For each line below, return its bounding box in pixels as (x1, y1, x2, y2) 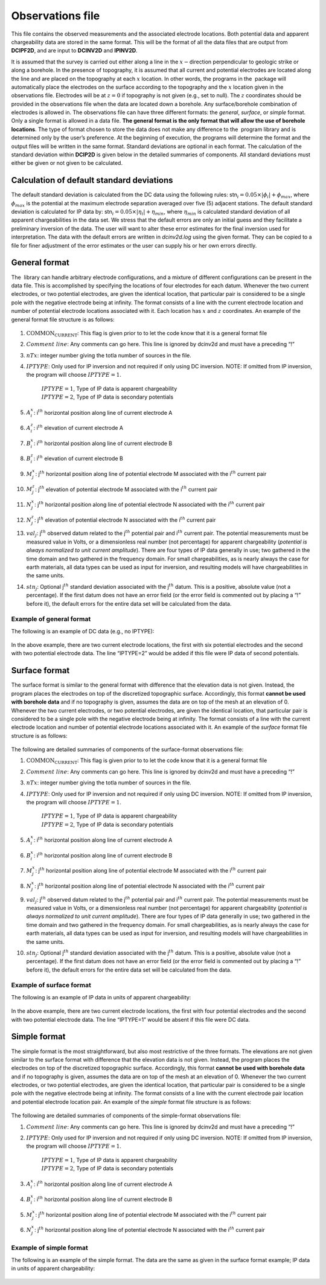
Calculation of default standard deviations (11, 175, 173, 185)
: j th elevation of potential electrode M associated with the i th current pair (35, 485, 217, 493)
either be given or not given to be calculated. (11, 159, 123, 167)
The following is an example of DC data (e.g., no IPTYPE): (11, 627, 155, 635)
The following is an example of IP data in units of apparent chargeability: (11, 993, 191, 1001)
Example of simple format (11, 1244, 88, 1252)
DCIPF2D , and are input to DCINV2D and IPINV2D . (11, 47, 138, 54)
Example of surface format (11, 981, 92, 990)
